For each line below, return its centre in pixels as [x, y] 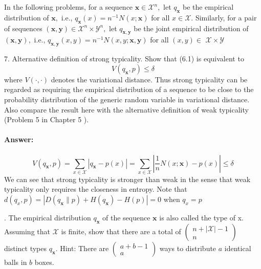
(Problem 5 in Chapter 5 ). [47, 119]
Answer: [19, 139]
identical [238, 248]
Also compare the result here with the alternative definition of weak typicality [126, 109]
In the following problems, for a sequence [69, 7]
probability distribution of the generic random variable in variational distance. [127, 99]
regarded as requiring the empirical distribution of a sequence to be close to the [129, 89]
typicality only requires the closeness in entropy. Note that [96, 189]
